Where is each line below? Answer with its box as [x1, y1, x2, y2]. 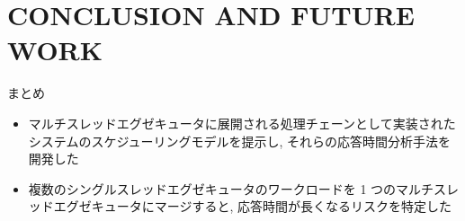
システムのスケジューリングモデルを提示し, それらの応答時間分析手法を [28, 131, 451, 150]
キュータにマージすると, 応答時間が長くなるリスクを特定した [91, 197, 452, 216]
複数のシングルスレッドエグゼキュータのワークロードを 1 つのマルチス [28, 179, 447, 198]
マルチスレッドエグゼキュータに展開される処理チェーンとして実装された [28, 113, 456, 132]
